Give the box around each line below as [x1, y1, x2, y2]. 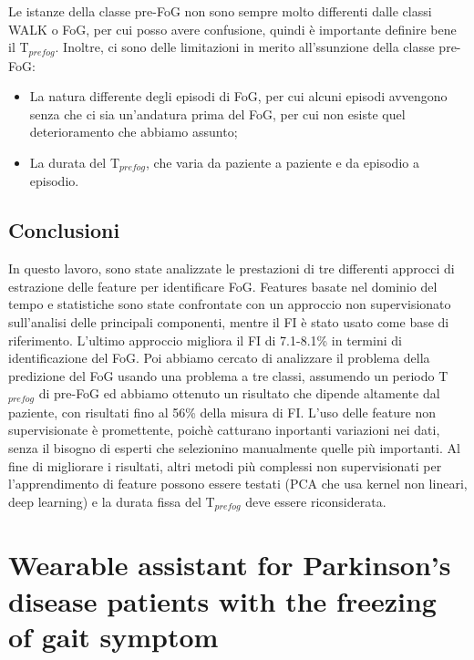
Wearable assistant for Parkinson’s [8, 546, 451, 583]
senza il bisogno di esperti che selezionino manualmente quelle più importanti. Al [8, 438, 460, 458]
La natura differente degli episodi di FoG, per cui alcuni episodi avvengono [29, 87, 448, 106]
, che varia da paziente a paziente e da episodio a [146, 153, 419, 172]
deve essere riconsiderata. [245, 491, 386, 510]
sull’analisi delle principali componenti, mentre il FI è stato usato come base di [8, 313, 449, 332]
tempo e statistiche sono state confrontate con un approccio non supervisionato [8, 294, 451, 314]
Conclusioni [8, 216, 120, 244]
